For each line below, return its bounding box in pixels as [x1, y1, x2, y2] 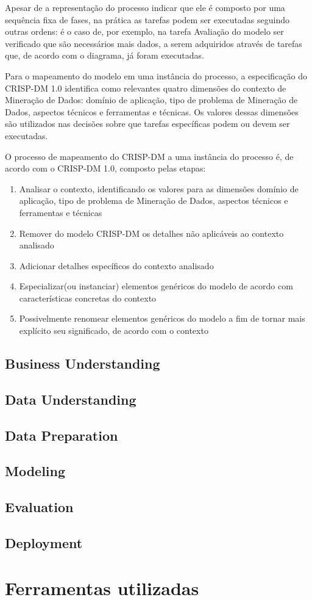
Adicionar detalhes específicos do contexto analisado [19, 259, 214, 272]
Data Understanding [5, 389, 136, 408]
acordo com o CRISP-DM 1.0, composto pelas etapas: [5, 162, 206, 175]
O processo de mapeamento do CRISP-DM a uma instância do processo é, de [5, 150, 294, 162]
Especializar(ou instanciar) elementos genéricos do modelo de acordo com [19, 280, 293, 292]
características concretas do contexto [19, 291, 157, 304]
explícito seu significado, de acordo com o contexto [19, 324, 208, 337]
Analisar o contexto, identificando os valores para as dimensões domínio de [19, 182, 299, 195]
